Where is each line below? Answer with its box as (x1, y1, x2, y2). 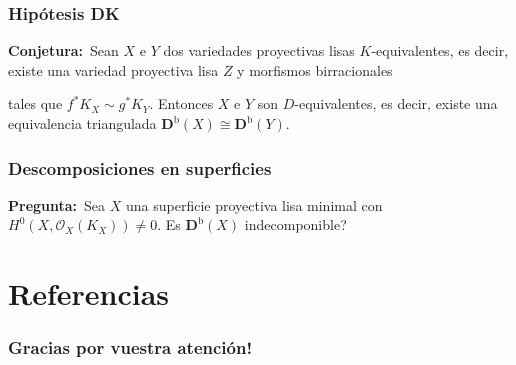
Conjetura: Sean (8, 40, 119, 61)
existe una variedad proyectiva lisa (8, 59, 219, 80)
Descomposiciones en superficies (8, 155, 272, 180)
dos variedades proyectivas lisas (163, 40, 355, 61)
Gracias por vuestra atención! (8, 335, 253, 360)
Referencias (8, 273, 170, 314)
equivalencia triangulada (8, 113, 157, 133)
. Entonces (149, 93, 214, 114)
